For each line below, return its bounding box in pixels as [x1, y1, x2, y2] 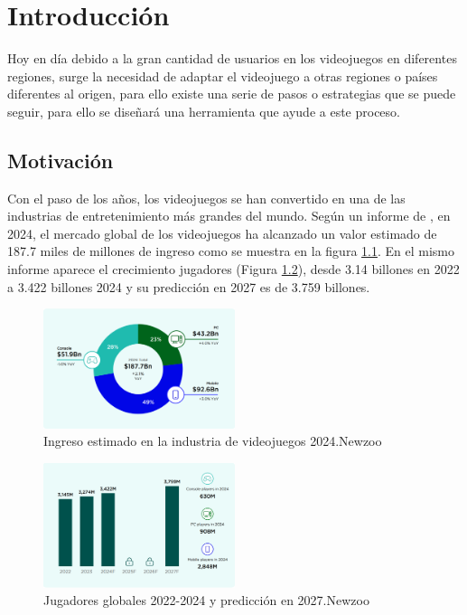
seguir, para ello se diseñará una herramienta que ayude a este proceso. [7, 101, 400, 120]
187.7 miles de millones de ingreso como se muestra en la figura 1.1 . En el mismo [7, 241, 454, 260]
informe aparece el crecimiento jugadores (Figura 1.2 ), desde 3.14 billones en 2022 [7, 260, 460, 279]
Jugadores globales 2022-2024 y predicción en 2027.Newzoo [43, 591, 369, 610]
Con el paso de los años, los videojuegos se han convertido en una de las [7, 188, 406, 207]
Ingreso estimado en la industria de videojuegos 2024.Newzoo [43, 431, 382, 450]
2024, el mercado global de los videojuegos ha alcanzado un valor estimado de [7, 223, 437, 242]
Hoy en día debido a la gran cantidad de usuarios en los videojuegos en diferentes [7, 49, 457, 68]
